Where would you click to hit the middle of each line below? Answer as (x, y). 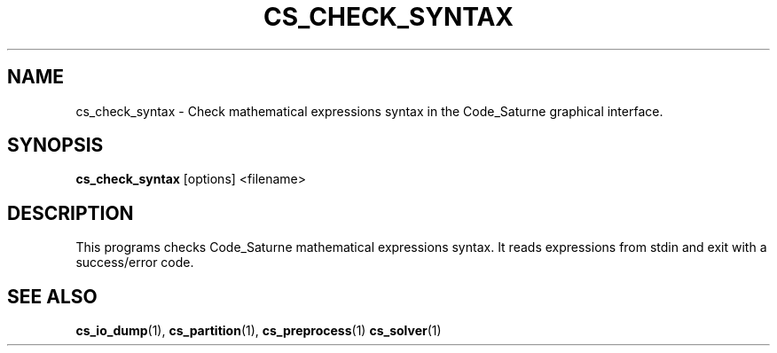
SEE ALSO (52, 296)
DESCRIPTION (71, 213)
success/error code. (135, 263)
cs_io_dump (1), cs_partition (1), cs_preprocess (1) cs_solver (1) (259, 331)
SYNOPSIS (55, 145)
